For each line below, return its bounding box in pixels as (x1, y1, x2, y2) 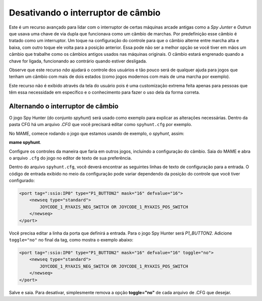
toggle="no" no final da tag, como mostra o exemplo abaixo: (9, 237, 133, 243)
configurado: (9, 177, 35, 184)
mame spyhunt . (9, 140, 41, 145)
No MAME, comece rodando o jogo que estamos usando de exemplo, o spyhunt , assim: (9, 130, 184, 136)
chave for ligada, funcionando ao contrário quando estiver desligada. (9, 58, 147, 64)
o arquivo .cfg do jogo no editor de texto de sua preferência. (9, 155, 132, 161)
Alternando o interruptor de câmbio (9, 102, 119, 110)
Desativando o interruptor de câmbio (9, 7, 161, 18)
